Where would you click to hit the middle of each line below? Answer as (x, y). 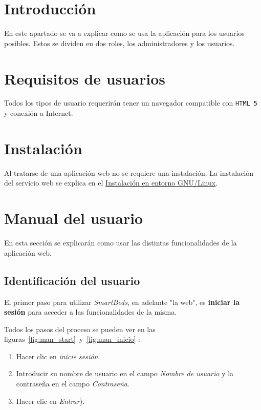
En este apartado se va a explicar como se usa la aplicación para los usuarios (124, 33)
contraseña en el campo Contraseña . (73, 384)
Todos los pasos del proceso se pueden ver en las (80, 329)
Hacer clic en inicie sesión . (58, 356)
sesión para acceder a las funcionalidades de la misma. (91, 312)
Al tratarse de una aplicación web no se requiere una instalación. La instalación (129, 172)
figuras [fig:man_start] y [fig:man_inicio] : (72, 339)
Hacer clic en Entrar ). (50, 401)
